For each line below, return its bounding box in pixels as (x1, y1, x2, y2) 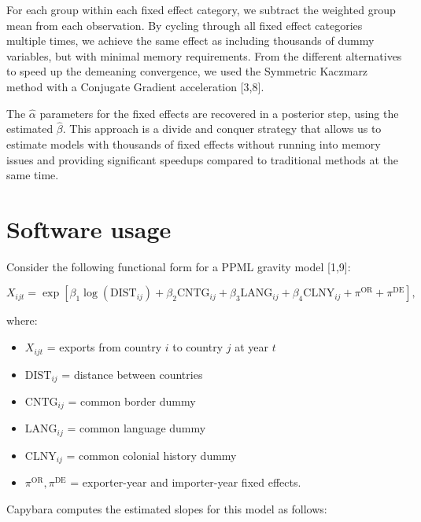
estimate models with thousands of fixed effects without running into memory (6, 135, 381, 152)
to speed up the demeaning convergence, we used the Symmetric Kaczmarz (6, 63, 368, 79)
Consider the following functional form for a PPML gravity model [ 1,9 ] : (6, 258, 351, 274)
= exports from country (46, 339, 162, 355)
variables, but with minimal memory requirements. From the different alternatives (6, 47, 402, 64)
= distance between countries (61, 366, 203, 382)
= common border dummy (68, 392, 196, 409)
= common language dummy (67, 420, 206, 436)
